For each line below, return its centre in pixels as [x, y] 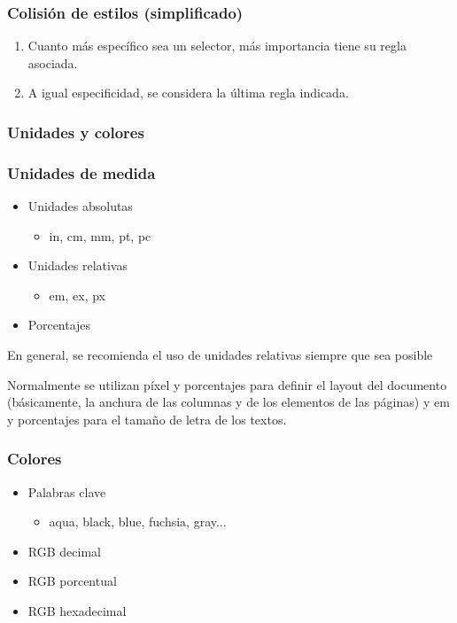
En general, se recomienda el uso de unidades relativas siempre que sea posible [220, 355]
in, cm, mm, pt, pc [100, 235]
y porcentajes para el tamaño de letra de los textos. [147, 419]
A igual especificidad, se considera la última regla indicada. [188, 93]
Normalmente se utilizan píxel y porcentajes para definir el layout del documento [227, 384]
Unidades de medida [81, 172]
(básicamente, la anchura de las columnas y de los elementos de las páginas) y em [228, 402]
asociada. [53, 62]
